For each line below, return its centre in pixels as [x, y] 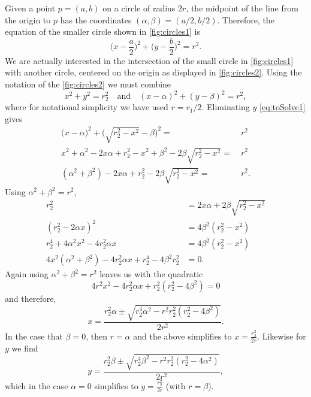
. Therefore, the [246, 19]
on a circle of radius [139, 8]
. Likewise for [282, 336]
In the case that [34, 336]
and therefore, [31, 298]
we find [25, 348]
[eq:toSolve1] [283, 107]
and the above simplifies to [182, 336]
